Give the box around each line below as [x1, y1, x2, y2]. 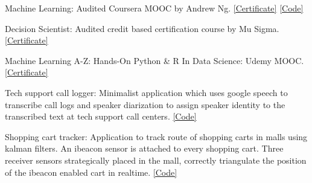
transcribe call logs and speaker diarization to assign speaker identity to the [5, 98, 285, 111]
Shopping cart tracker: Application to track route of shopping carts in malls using [5, 130, 308, 143]
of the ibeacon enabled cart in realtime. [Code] [5, 165, 177, 178]
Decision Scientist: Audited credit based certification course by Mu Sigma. [5, 22, 279, 34]
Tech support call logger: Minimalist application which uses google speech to [5, 86, 288, 98]
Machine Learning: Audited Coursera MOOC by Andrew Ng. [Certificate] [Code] [5, 2, 304, 14]
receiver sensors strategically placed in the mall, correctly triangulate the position [5, 153, 307, 166]
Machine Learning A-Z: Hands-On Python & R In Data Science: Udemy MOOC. [5, 54, 304, 66]
